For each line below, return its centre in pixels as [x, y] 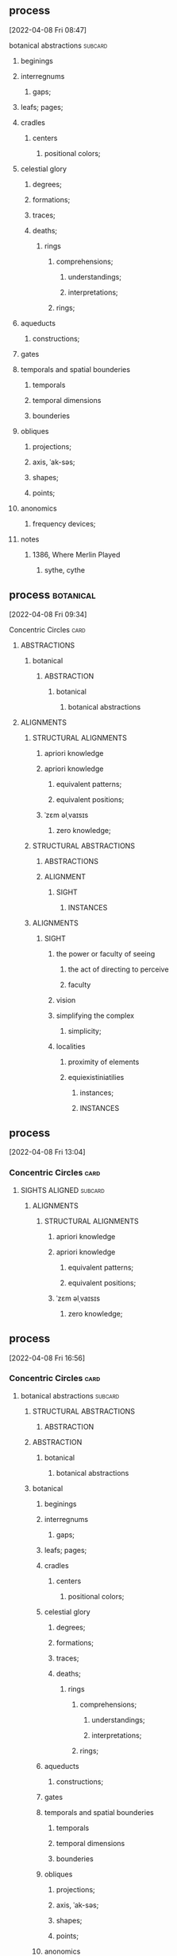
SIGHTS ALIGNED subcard [63, 1190]
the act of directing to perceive [118, 969]
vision [66, 1000]
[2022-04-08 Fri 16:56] [47, 1358]
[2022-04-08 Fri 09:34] [48, 614]
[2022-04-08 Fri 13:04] [47, 1152]
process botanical [52, 595]
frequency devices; [64, 523]
